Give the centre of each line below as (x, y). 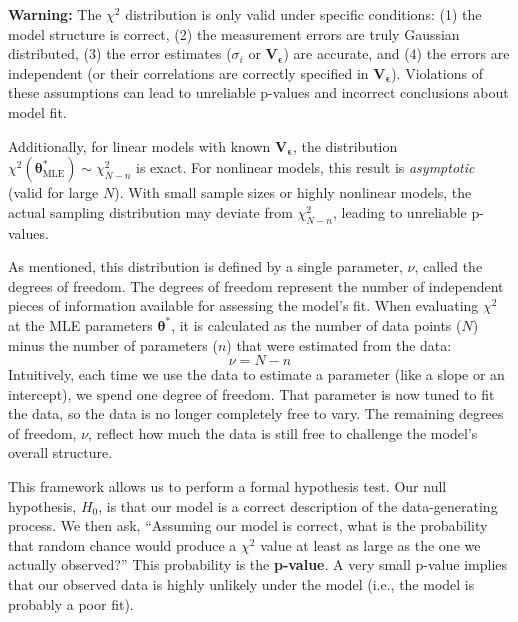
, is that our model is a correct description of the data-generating (298, 505)
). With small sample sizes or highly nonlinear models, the (293, 192)
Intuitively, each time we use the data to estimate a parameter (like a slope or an (256, 374)
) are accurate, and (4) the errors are (396, 53)
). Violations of (437, 72)
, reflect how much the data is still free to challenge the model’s (283, 432)
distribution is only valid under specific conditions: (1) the (303, 14)
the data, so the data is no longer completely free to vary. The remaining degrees (256, 413)
